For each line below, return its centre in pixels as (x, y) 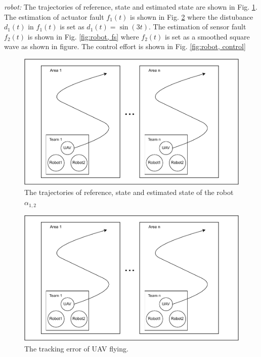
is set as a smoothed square (207, 36)
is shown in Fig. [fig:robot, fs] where (83, 36)
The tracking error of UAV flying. (76, 348)
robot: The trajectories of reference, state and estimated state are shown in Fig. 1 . (131, 7)
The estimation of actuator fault (54, 16)
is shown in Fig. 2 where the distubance (192, 16)
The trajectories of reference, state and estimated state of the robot (129, 192)
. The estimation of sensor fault (197, 27)
